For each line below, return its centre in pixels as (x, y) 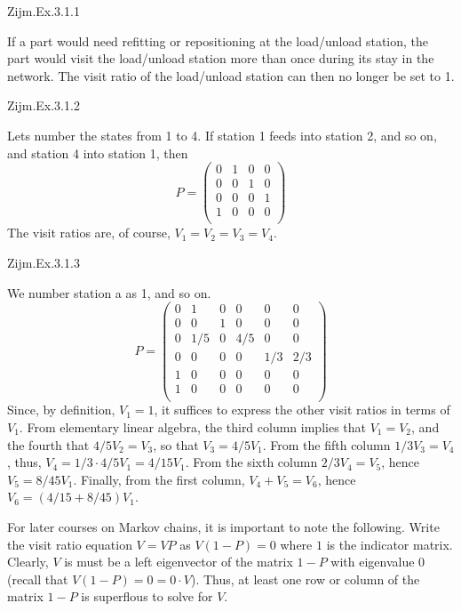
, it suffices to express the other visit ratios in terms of (302, 410)
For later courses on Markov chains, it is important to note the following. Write (223, 527)
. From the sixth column (251, 462)
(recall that (38, 579)
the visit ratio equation (70, 544)
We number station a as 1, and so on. (109, 292)
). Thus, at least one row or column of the (305, 579)
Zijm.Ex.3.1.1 (44, 11)
